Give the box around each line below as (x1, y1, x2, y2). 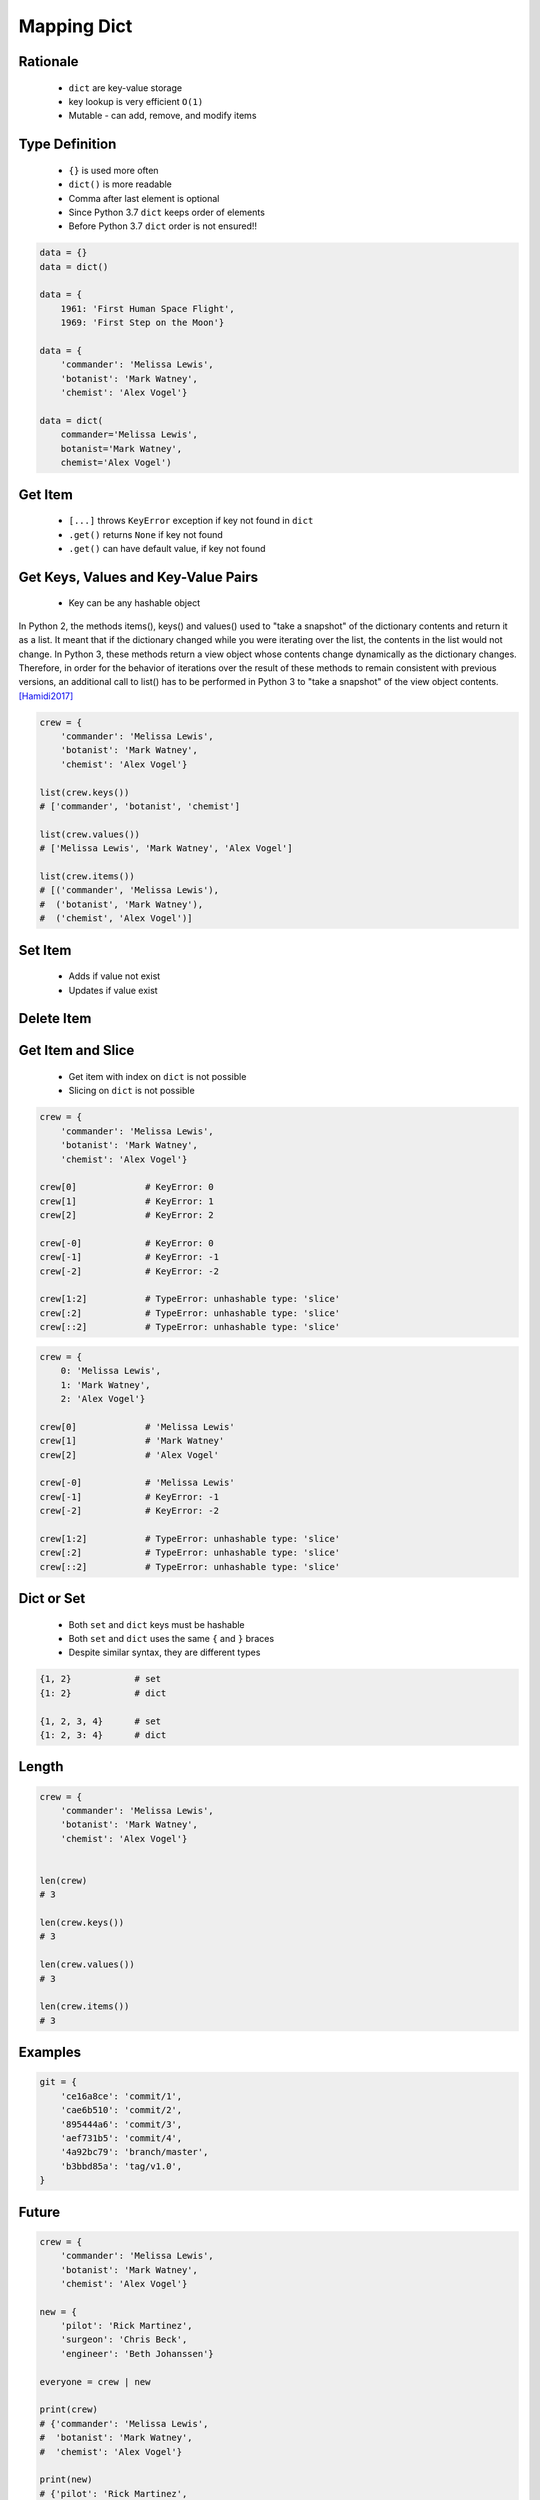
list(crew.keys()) (39, 786, 130, 798)
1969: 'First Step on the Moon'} (60, 317, 225, 329)
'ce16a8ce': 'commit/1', (60, 2090, 183, 2102)
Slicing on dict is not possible (68, 1085, 195, 1097)
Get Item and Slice (18, 1042, 135, 1059)
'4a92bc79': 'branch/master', (60, 2146, 209, 2158)
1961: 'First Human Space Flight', (60, 303, 235, 314)
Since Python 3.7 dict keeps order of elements (68, 206, 265, 218)
